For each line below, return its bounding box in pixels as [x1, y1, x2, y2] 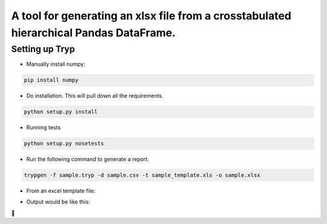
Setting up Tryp [11, 43, 75, 54]
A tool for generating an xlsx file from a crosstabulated [11, 9, 292, 22]
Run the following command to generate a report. [26, 156, 150, 163]
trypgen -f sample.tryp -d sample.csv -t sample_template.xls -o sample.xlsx [24, 172, 260, 179]
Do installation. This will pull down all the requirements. [26, 92, 163, 100]
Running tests [26, 124, 61, 131]
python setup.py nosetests [24, 140, 104, 147]
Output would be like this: [26, 198, 90, 205]
